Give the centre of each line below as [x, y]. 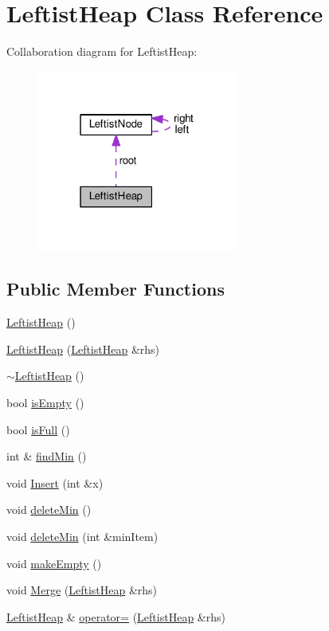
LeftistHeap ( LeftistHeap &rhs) [83, 349]
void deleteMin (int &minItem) [82, 536]
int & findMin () [47, 456]
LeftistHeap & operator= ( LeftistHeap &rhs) [116, 616]
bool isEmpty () [45, 402]
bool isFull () [38, 429]
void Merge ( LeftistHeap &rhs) [82, 590]
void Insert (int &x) [55, 482]
